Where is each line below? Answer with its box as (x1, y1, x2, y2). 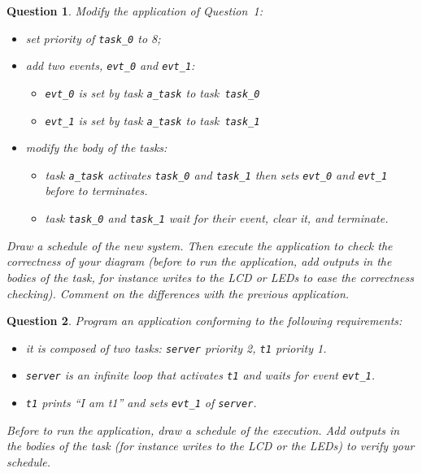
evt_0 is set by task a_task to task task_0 (45, 84, 260, 101)
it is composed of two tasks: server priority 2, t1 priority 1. (25, 339, 327, 356)
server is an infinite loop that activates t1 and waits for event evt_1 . (25, 367, 376, 384)
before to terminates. (45, 182, 148, 199)
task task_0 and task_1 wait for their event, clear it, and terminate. (45, 210, 389, 227)
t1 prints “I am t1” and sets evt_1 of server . (25, 394, 257, 410)
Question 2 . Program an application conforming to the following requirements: (7, 312, 402, 329)
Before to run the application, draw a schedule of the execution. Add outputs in (7, 421, 400, 438)
